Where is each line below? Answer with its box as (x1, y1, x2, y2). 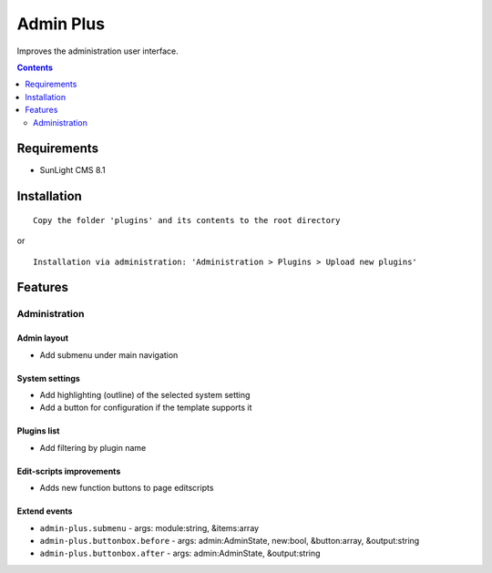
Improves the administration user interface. (16, 46, 179, 56)
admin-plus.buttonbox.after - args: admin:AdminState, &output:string (39, 547, 321, 559)
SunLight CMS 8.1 (39, 165, 106, 176)
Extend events (16, 506, 73, 517)
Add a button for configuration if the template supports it (39, 402, 252, 414)
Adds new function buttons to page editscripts (39, 483, 214, 494)
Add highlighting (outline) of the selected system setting (39, 389, 251, 400)
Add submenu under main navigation (39, 349, 179, 360)
